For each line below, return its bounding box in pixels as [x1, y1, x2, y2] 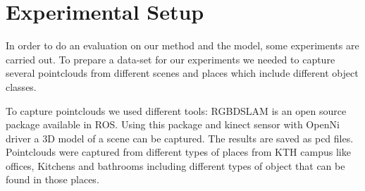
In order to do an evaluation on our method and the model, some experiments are [6, 38, 359, 53]
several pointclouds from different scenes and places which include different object [6, 66, 359, 80]
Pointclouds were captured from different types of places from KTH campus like [6, 144, 351, 159]
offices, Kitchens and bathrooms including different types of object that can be [6, 158, 345, 173]
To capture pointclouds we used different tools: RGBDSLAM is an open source [6, 103, 347, 118]
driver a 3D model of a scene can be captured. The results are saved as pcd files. [6, 130, 354, 145]
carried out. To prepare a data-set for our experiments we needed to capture [6, 51, 335, 66]
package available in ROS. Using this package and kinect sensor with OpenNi [6, 117, 340, 132]
